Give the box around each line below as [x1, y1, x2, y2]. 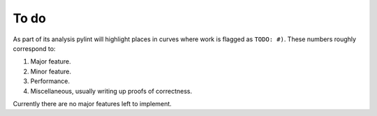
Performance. [30, 77, 70, 85]
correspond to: [13, 44, 56, 52]
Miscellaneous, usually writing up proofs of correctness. [30, 87, 192, 95]
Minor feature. [30, 67, 71, 75]
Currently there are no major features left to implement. [13, 99, 172, 108]
